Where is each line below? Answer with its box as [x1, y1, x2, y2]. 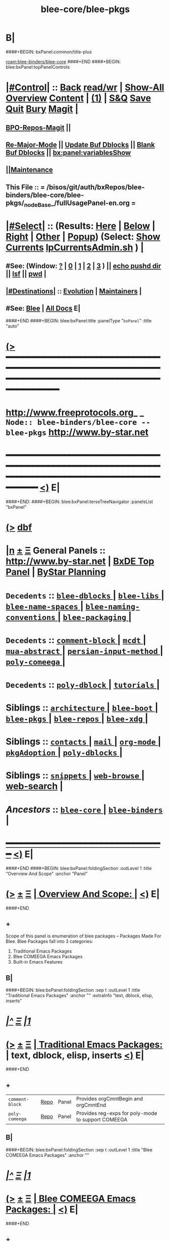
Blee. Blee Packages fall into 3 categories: [6, 938, 93, 944]
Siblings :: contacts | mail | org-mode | [6, 736, 161, 748]
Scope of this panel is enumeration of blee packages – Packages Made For [6, 933, 161, 939]
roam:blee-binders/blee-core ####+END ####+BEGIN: [6, 58, 121, 64]
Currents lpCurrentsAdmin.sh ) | [6, 242, 144, 254]
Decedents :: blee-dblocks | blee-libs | [6, 590, 164, 601]
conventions [6, 612, 56, 622]
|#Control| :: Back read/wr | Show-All [6, 82, 164, 93]
